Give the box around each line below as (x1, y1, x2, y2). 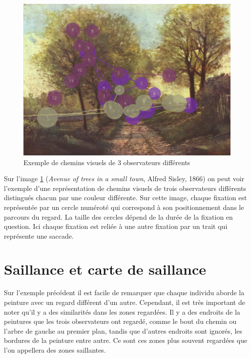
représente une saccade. (4, 230, 74, 241)
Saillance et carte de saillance (4, 259, 207, 279)
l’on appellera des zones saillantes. (4, 344, 106, 355)
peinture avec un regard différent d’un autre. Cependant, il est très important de (4, 297, 245, 307)
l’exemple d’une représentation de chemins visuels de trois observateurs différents (4, 183, 246, 193)
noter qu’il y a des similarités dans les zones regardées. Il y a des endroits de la (4, 306, 240, 317)
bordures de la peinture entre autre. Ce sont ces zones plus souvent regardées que (4, 335, 248, 345)
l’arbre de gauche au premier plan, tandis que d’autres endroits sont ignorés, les (4, 325, 243, 336)
